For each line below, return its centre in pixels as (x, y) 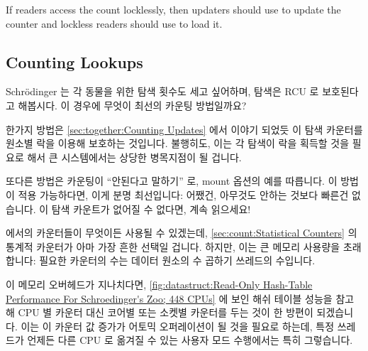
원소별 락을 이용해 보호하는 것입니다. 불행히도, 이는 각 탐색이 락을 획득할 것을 (178, 143)
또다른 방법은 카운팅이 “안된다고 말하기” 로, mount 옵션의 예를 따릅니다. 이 (172, 181)
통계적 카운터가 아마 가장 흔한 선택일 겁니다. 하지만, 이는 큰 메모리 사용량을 (173, 246)
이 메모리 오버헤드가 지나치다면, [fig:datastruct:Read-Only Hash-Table (159, 284)
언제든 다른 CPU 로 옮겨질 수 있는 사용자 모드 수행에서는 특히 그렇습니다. (190, 340)
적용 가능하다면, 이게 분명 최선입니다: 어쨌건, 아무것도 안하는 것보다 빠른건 (183, 194)
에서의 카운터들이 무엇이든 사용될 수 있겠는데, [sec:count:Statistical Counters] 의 (182, 233)
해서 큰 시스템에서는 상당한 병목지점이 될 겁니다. (134, 157)
